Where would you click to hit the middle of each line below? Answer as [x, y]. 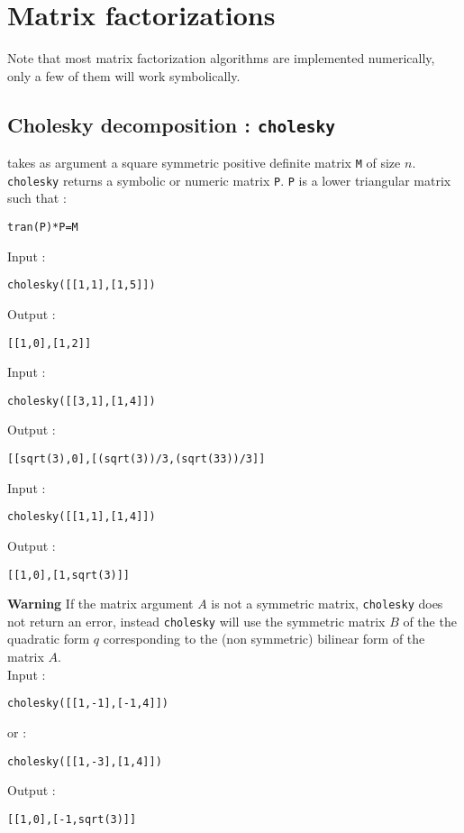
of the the [430, 621]
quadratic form [49, 639]
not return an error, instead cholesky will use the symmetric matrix [196, 621]
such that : [37, 198]
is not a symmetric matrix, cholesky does [327, 604]
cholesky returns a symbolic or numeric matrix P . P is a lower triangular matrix [229, 180]
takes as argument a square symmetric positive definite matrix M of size [204, 163]
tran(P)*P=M [43, 227]
